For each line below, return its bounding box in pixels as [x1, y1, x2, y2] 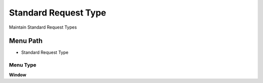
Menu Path [9, 37, 43, 45]
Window [9, 72, 27, 78]
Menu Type [9, 62, 37, 68]
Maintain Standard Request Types [9, 24, 77, 30]
